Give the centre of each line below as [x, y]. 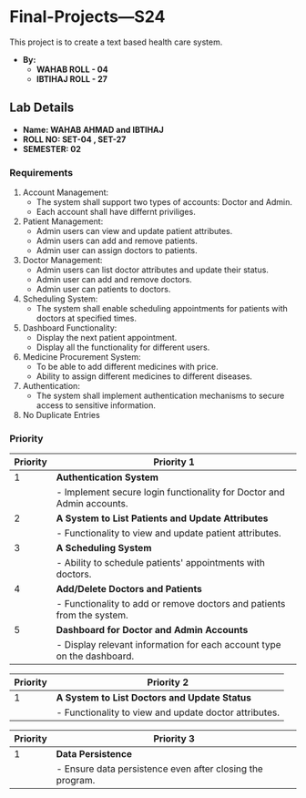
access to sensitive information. [96, 405]
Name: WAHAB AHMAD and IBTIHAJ [93, 129]
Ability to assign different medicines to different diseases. [144, 376]
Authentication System [107, 477]
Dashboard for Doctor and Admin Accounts [152, 630]
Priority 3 [174, 739]
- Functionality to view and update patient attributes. [169, 533]
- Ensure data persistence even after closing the [160, 769]
